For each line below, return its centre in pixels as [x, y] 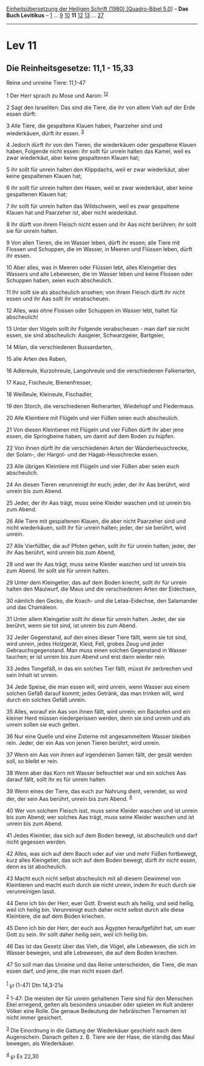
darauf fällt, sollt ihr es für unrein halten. [56, 780]
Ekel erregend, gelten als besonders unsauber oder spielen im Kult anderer [100, 1004]
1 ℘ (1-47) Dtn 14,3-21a [35, 984]
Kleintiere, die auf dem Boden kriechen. [56, 916]
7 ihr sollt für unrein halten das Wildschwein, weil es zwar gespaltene [93, 206]
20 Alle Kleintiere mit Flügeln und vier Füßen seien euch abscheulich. [93, 418]
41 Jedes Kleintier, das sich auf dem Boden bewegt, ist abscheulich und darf [102, 835]
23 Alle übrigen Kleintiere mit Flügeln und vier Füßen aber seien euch [93, 466]
